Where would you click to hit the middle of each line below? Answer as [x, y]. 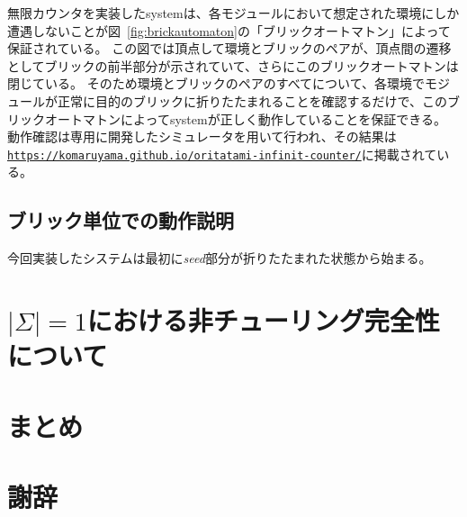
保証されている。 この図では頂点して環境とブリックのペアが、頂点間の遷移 [229, 48]
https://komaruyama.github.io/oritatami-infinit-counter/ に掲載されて [222, 154]
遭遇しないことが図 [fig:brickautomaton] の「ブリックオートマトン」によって [229, 30]
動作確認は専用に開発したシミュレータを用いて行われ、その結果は [202, 136]
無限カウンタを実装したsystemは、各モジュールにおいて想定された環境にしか [233, 13]
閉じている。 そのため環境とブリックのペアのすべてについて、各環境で [216, 83]
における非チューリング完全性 [263, 319]
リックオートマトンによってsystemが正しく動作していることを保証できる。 [227, 118]
